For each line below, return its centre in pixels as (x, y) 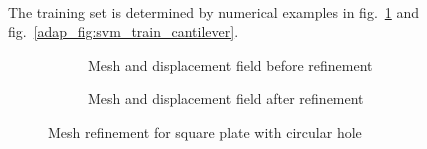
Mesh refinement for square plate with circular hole (205, 131)
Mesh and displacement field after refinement (226, 98)
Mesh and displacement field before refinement (230, 64)
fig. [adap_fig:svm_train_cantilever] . (123, 31)
